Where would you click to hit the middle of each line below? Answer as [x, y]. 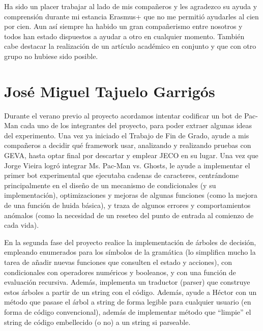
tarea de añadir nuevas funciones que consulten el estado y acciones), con [118, 262]
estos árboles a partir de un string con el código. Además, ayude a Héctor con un [130, 292]
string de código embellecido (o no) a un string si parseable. [97, 322]
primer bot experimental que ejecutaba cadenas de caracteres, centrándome [122, 175]
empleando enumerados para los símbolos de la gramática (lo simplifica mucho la [130, 252]
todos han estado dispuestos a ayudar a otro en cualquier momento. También [124, 36]
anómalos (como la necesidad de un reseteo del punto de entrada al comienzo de [129, 215]
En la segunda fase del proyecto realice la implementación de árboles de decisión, [130, 242]
